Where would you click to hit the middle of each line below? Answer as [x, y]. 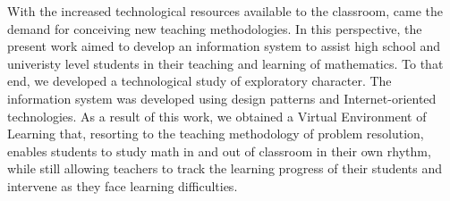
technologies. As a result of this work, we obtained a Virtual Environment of [217, 116]
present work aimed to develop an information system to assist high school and [224, 46]
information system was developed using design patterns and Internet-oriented [222, 98]
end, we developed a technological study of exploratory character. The [200, 81]
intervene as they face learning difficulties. [123, 185]
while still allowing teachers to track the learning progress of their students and [225, 168]
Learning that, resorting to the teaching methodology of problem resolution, [216, 134]
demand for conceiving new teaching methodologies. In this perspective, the [215, 28]
